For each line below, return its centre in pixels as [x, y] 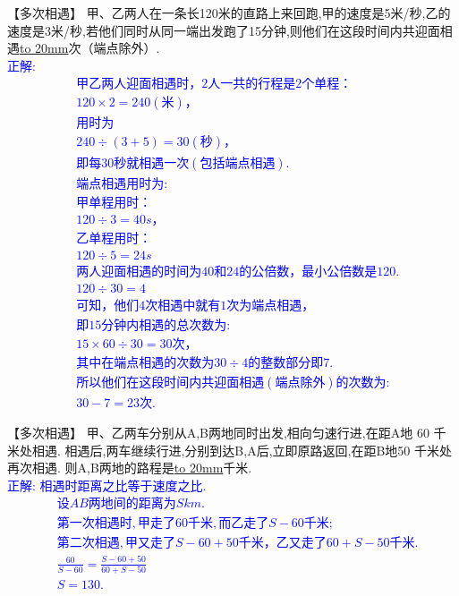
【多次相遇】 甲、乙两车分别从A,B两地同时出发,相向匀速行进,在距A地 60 [218, 432]
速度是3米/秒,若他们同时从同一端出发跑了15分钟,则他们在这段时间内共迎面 [224, 30]
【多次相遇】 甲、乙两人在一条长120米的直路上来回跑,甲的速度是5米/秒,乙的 [229, 13]
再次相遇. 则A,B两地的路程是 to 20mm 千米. [130, 468]
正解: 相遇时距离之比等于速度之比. [107, 485]
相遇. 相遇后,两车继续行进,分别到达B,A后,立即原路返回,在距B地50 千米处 [242, 450]
